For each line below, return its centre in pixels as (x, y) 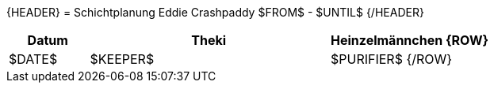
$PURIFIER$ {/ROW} (392, 59)
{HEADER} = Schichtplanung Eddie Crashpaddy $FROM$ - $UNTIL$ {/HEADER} (215, 12)
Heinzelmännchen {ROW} (410, 40)
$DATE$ (33, 59)
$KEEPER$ (122, 59)
